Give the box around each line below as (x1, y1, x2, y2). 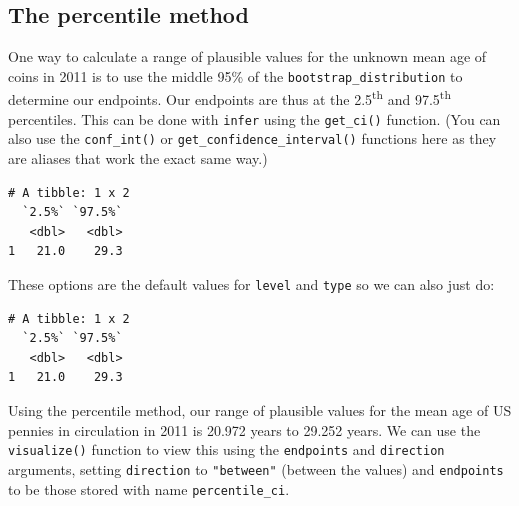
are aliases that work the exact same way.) (8, 148, 268, 169)
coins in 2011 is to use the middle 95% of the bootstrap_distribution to (8, 65, 463, 86)
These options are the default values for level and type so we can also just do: (8, 273, 495, 294)
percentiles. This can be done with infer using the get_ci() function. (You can (8, 108, 501, 129)
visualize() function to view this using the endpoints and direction (8, 439, 445, 460)
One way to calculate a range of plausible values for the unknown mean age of (8, 46, 487, 67)
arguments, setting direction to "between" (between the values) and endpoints (8, 458, 504, 479)
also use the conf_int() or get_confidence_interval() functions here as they (8, 128, 497, 149)
